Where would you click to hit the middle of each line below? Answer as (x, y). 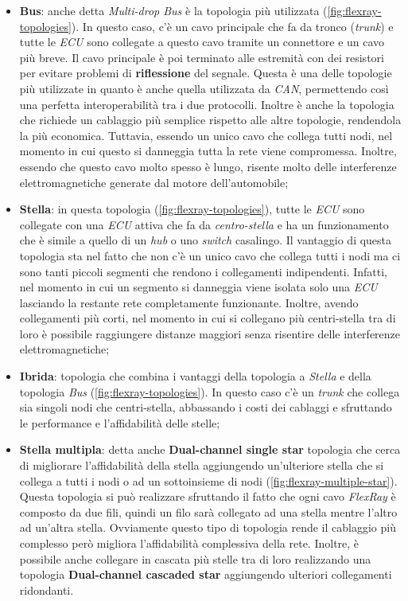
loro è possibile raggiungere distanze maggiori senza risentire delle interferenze (210, 333)
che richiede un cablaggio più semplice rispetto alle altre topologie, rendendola (210, 120)
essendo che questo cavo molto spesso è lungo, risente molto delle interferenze (208, 166)
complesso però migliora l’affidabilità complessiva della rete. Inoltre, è (189, 543)
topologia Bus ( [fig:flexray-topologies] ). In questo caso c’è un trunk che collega (210, 391)
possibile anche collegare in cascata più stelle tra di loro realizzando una (195, 558)
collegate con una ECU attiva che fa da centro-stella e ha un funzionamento (204, 224)
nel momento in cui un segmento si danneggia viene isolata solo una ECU (198, 287)
